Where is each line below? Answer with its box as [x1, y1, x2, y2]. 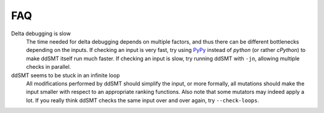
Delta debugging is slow [11, 30, 71, 37]
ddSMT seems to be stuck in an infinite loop [11, 72, 120, 79]
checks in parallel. [26, 63, 71, 71]
